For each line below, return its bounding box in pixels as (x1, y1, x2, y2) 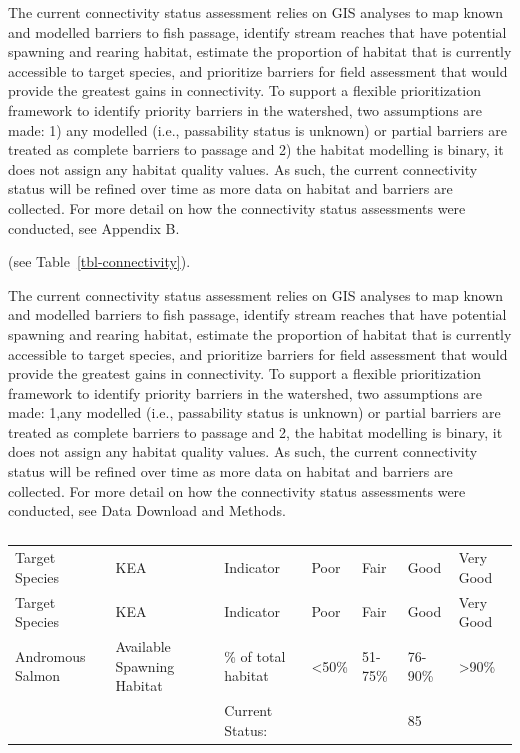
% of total (224, 645, 286, 666)
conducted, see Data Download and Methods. (8, 500, 286, 521)
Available (115, 635, 171, 656)
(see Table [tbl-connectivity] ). (8, 251, 191, 272)
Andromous (15, 645, 86, 666)
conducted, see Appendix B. (8, 217, 180, 238)
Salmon (15, 665, 61, 686)
